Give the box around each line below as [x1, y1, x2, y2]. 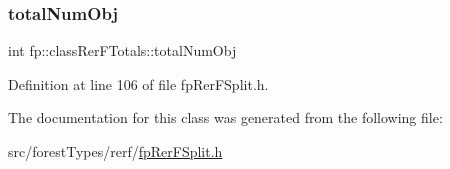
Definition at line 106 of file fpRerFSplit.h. [8, 73, 269, 94]
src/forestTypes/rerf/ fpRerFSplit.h [8, 141, 223, 161]
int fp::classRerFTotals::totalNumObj [8, 40, 237, 61]
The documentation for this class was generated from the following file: [8, 107, 443, 128]
